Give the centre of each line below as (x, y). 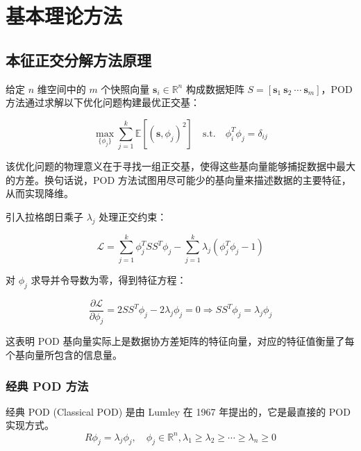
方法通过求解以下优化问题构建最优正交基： (103, 102)
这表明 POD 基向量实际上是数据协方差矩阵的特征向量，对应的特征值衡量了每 (180, 341)
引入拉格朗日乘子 (44, 216)
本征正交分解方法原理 (78, 59)
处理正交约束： (133, 216)
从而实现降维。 (40, 193)
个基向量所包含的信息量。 (64, 355)
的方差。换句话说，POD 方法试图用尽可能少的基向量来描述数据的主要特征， (178, 179)
